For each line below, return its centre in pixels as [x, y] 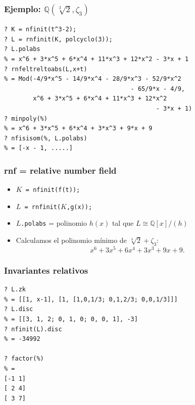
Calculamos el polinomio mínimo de [71, 240]
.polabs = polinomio [54, 223]
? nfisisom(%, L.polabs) [46, 138]
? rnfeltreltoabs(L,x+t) [46, 69]
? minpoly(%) [26, 118]
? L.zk [15, 290]
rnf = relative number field [60, 170]
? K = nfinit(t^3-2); [40, 30]
